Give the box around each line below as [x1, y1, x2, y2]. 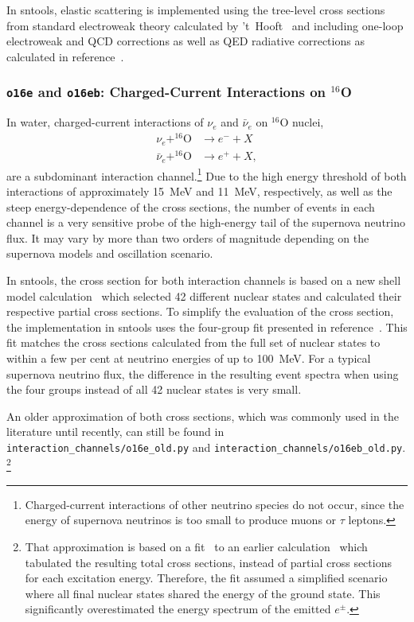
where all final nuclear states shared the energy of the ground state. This [25, 585, 381, 601]
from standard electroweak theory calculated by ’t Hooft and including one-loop [6, 17, 404, 33]
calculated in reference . [6, 48, 124, 64]
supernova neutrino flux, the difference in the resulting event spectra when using [6, 365, 399, 382]
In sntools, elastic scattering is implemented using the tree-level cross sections [6, 2, 385, 17]
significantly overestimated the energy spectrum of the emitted [25, 601, 331, 617]
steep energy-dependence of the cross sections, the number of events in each [6, 198, 375, 215]
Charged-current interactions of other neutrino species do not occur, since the [25, 496, 404, 512]
